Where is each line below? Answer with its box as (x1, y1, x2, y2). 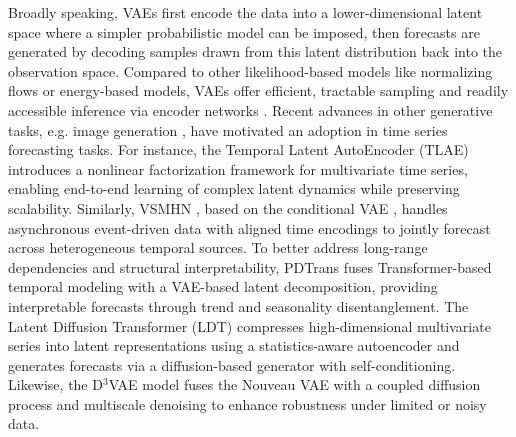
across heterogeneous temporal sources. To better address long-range (8, 237, 428, 258)
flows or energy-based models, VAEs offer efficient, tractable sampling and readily (8, 80, 509, 101)
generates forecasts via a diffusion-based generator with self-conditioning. (8, 354, 456, 375)
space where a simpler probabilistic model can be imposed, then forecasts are (8, 21, 480, 42)
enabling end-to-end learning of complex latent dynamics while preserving (8, 178, 460, 199)
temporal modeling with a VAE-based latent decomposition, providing (8, 276, 438, 297)
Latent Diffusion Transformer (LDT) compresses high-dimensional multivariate (8, 315, 491, 336)
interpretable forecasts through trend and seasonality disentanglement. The (8, 295, 469, 316)
